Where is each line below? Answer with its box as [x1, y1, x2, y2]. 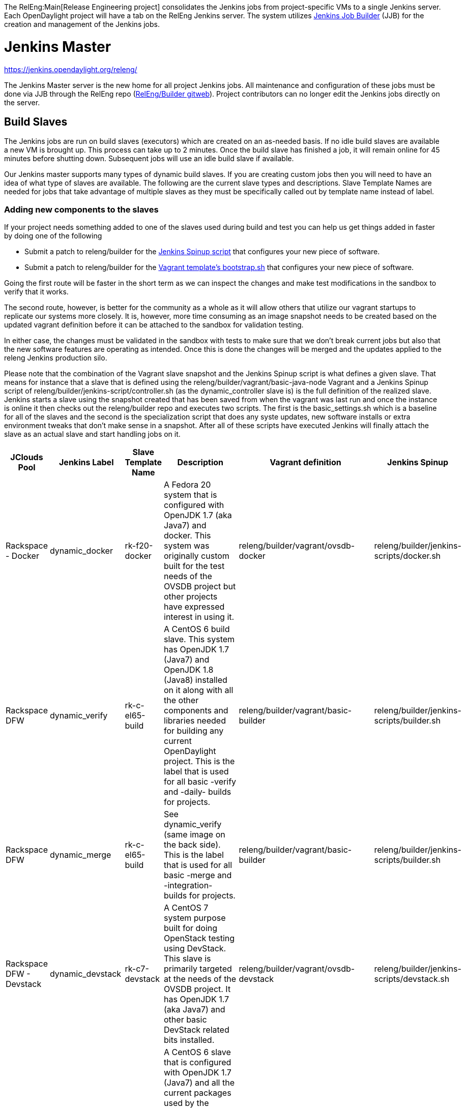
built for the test [164, 561, 225, 572]
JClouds [10, 452, 43, 463]
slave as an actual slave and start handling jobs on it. [4, 430, 181, 439]
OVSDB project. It [164, 984, 231, 995]
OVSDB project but [164, 581, 236, 592]
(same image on [164, 829, 225, 840]
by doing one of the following [4, 231, 102, 241]
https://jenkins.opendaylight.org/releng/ [4, 65, 137, 74]
